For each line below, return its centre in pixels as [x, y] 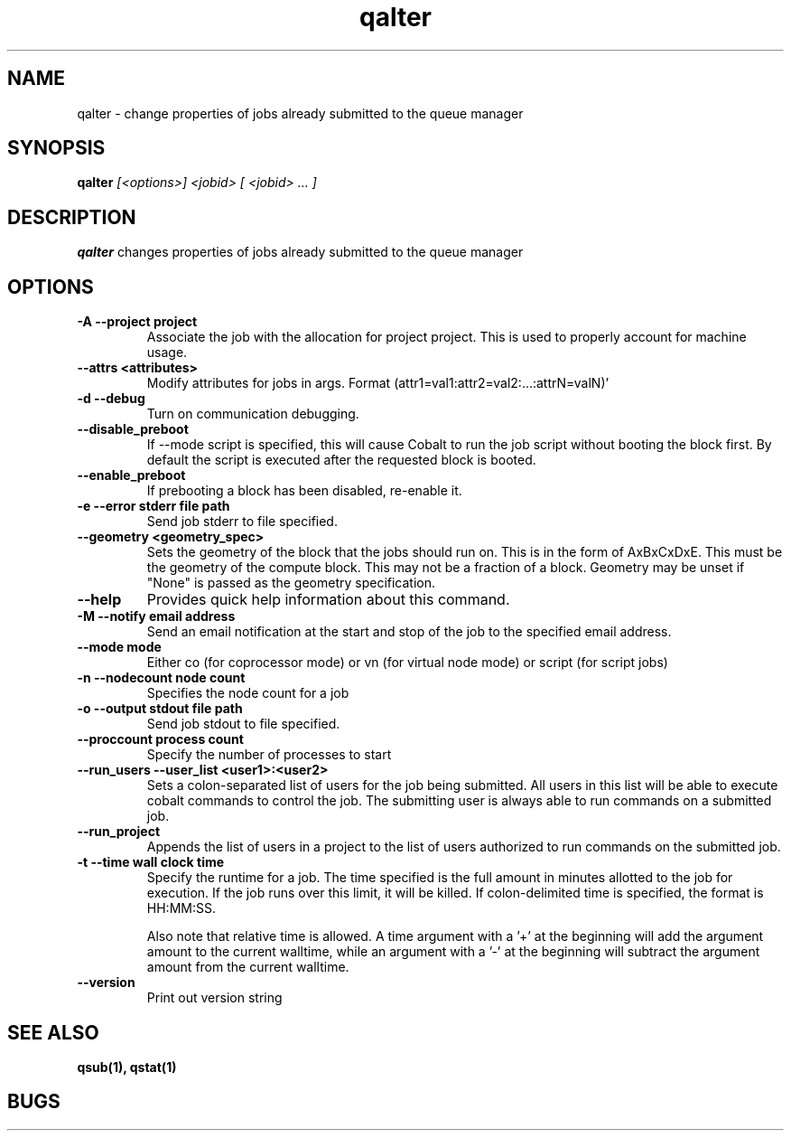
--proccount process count [160, 739]
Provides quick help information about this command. [328, 600]
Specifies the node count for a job [248, 693]
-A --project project [137, 322]
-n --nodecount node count [161, 678]
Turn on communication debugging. [253, 414]
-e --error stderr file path [154, 506]
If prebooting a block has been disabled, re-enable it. [304, 491]
